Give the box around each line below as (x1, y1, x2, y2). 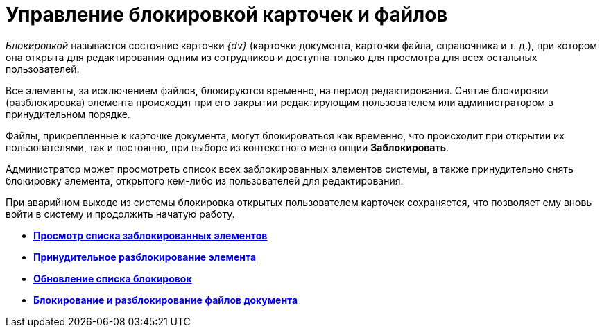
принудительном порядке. (6, 108, 130, 120)
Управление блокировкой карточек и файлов (6, 3, 448, 26)
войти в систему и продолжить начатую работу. (6, 207, 235, 220)
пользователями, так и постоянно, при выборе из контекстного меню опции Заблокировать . (6, 141, 449, 153)
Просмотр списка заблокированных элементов (33, 229, 268, 241)
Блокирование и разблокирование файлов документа (33, 293, 298, 306)
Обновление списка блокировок (33, 272, 192, 284)
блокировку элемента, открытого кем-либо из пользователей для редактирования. (6, 174, 404, 187)
